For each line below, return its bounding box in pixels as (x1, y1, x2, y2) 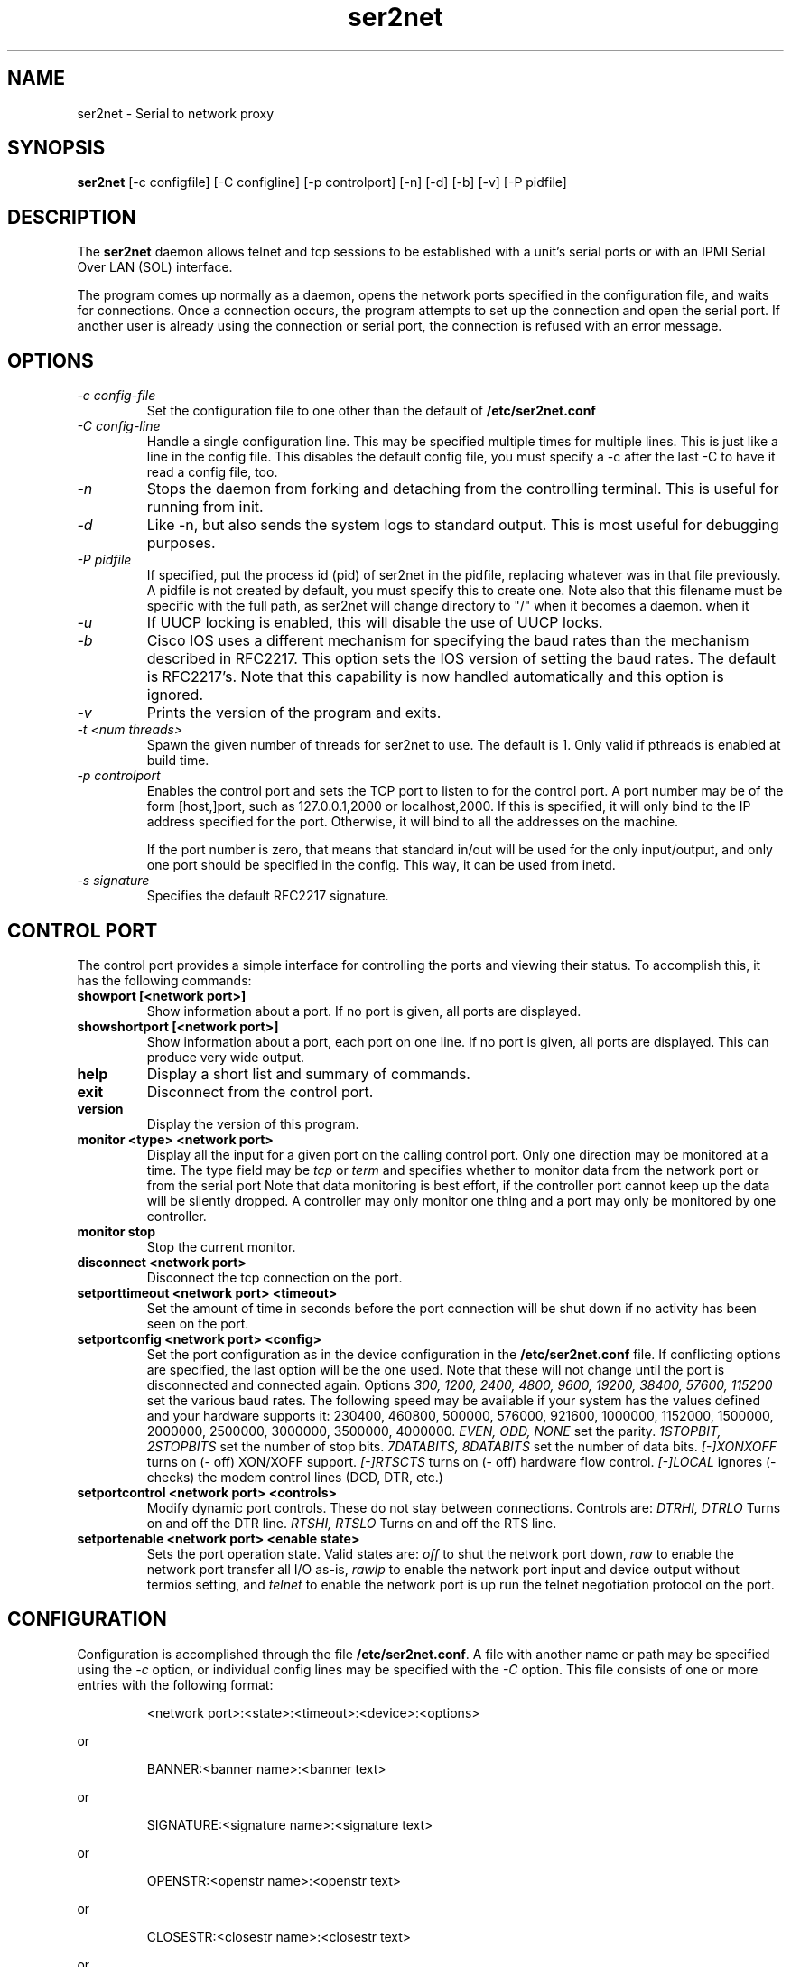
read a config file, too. (146, 464, 278, 480)
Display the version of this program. (146, 1115, 359, 1132)
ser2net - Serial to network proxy (77, 105, 275, 121)
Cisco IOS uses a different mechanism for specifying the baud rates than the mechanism (146, 631, 749, 650)
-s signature (77, 872, 150, 889)
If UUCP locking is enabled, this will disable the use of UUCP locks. (146, 613, 603, 632)
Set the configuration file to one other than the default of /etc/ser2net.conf (146, 403, 596, 419)
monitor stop (77, 1223, 156, 1239)
